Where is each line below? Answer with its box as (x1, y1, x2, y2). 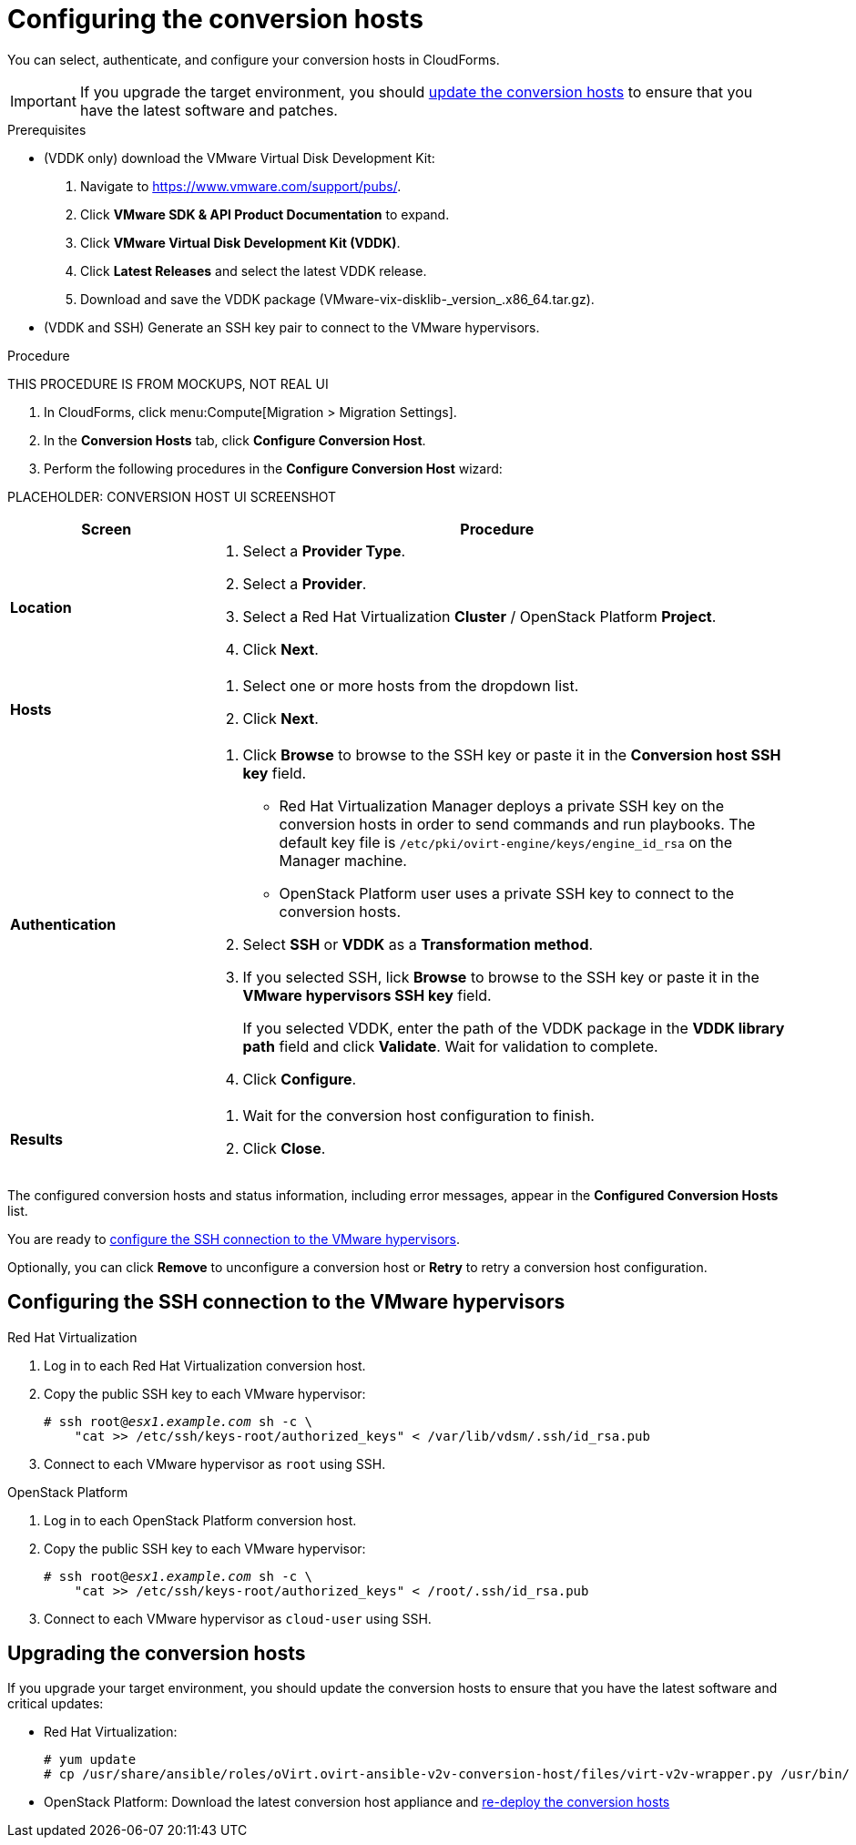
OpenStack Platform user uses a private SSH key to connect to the (279, 883, 735, 902)
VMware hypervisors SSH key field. (242, 985, 492, 1004)
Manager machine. (279, 851, 407, 870)
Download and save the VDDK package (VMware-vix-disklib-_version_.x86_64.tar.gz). (80, 291, 595, 307)
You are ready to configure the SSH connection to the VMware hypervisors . (7, 1230, 461, 1247)
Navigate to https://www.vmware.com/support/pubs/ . (80, 178, 402, 194)
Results (10, 1129, 64, 1148)
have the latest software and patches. (79, 100, 338, 119)
